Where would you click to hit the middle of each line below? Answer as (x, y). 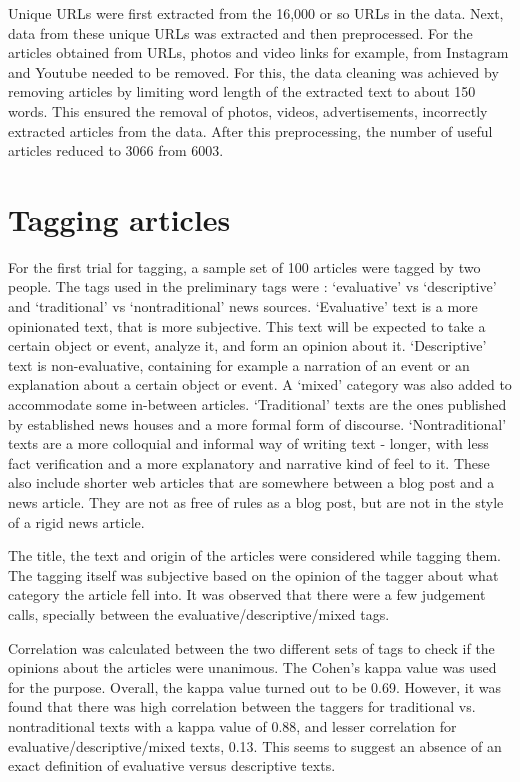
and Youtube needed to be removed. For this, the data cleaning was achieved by (253, 71)
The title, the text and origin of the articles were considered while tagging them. (255, 555)
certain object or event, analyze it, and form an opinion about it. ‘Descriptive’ (247, 345)
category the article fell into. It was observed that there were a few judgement (247, 594)
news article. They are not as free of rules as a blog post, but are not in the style (256, 502)
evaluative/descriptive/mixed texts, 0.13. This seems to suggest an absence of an (255, 745)
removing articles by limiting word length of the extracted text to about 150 (242, 91)
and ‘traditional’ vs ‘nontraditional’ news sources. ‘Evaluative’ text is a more (243, 306)
